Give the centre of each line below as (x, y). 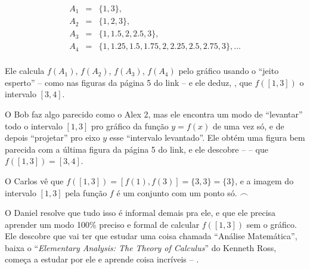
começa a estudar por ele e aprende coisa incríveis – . (102, 259)
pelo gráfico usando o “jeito (229, 71)
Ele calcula (25, 71)
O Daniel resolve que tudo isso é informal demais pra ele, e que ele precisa (140, 213)
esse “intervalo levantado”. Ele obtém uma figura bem (207, 137)
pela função (86, 192)
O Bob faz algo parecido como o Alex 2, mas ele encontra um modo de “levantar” (154, 114)
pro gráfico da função (130, 126)
